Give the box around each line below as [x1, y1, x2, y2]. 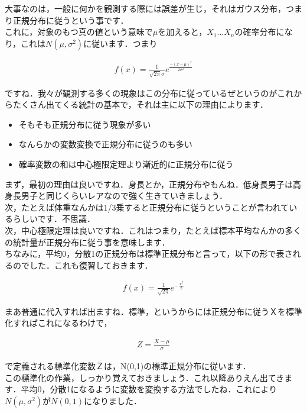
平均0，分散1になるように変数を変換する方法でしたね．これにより [21, 383, 277, 395]
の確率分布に [234, 25, 285, 38]
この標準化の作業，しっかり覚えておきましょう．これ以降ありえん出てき [5, 371, 285, 383]
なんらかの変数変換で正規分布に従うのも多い [18, 138, 192, 150]
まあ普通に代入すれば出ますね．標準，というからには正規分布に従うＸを [5, 305, 286, 317]
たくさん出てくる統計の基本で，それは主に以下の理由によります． [12, 98, 268, 111]
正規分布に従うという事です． [12, 14, 129, 26]
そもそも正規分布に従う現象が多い [18, 118, 151, 130]
